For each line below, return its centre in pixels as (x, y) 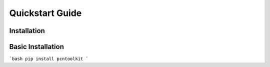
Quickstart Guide (45, 13)
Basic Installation (37, 47)
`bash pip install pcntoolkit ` (49, 59)
